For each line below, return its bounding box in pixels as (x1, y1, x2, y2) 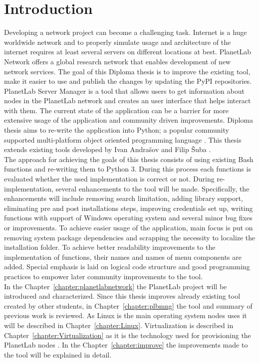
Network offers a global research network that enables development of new (4, 56, 231, 66)
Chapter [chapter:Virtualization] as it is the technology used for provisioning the (4, 330, 251, 340)
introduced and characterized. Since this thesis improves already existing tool (4, 291, 241, 301)
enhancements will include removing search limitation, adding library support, (4, 193, 243, 203)
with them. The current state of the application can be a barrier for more (4, 105, 229, 115)
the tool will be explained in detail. (4, 349, 112, 360)
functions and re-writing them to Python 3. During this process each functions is (4, 164, 251, 174)
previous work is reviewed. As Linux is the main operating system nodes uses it (4, 310, 247, 321)
